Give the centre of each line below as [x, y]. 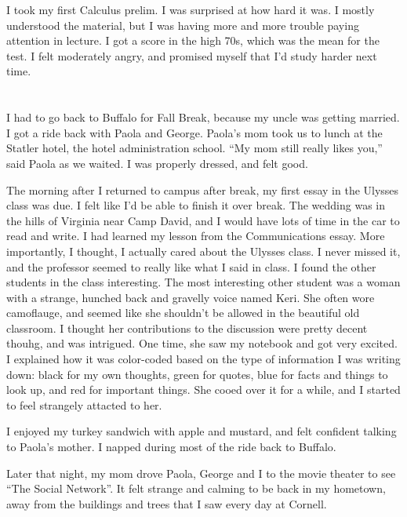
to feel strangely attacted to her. [84, 404]
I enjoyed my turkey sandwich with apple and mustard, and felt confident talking [202, 431]
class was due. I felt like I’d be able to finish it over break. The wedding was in [196, 205]
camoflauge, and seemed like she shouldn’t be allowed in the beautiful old [183, 313]
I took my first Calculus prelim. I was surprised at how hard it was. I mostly [191, 9]
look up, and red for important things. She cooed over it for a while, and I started [203, 390]
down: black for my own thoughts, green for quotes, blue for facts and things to [197, 374]
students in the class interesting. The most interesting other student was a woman [203, 282]
